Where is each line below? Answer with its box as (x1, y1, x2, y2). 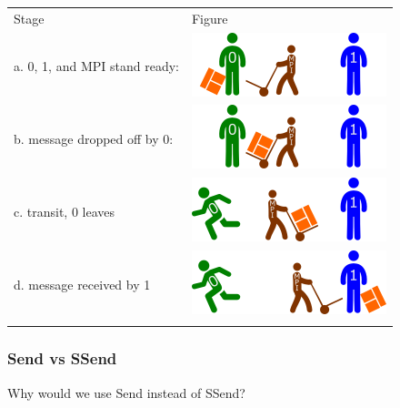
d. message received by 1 (14, 274, 151, 293)
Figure (191, 8, 228, 27)
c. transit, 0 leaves (14, 201, 115, 220)
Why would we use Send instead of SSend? (7, 382, 245, 402)
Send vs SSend (7, 347, 117, 370)
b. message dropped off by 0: (14, 128, 174, 148)
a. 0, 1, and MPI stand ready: (14, 56, 179, 76)
